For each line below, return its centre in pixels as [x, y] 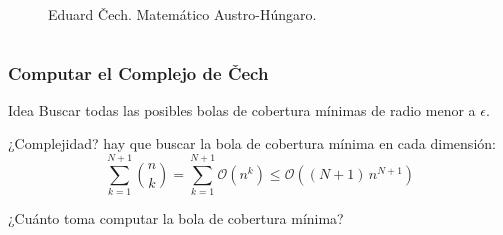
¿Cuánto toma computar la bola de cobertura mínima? [176, 218]
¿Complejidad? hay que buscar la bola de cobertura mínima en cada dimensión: [252, 143]
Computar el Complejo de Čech [138, 72]
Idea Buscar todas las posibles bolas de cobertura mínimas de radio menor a [242, 109]
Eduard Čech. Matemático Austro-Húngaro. [182, 14]
